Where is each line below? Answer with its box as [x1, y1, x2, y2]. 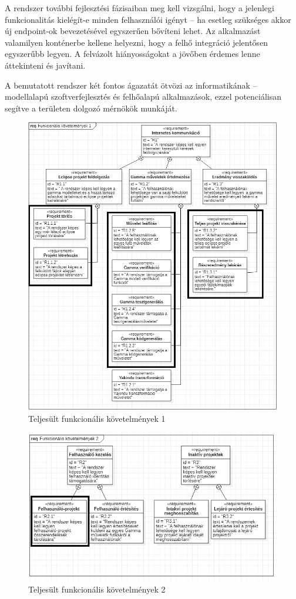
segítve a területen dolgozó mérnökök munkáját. [5, 101, 177, 114]
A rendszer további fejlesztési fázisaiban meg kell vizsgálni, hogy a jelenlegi [5, 2, 274, 13]
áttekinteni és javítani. [5, 59, 86, 71]
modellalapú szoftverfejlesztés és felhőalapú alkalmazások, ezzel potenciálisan [5, 90, 282, 103]
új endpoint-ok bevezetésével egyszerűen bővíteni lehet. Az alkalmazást [5, 25, 261, 37]
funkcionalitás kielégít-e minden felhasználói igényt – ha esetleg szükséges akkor [5, 13, 291, 25]
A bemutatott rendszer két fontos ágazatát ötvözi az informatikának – [5, 79, 257, 91]
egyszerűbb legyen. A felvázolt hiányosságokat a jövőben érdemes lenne [5, 48, 260, 60]
